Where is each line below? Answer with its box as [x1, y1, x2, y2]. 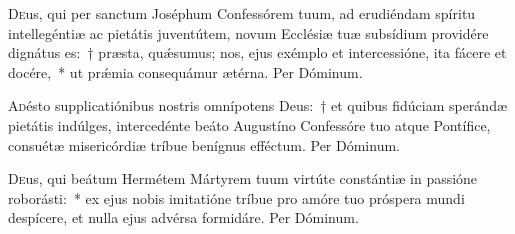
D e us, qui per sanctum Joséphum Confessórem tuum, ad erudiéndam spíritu [8, 3, 476, 23]
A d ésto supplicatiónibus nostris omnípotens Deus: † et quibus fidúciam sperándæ [8, 95, 508, 116]
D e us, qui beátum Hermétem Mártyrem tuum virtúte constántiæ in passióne [8, 168, 478, 189]
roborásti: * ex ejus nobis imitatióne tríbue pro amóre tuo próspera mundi [8, 187, 465, 208]
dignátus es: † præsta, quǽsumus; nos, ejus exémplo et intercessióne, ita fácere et [8, 42, 507, 63]
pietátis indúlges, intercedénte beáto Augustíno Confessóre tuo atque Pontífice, [8, 114, 491, 135]
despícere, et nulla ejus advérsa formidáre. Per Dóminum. [8, 207, 359, 228]
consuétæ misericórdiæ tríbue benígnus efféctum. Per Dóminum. [8, 134, 400, 155]
